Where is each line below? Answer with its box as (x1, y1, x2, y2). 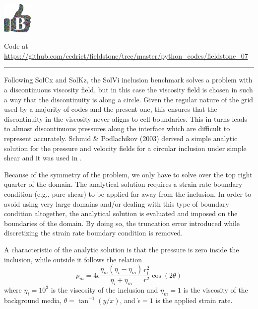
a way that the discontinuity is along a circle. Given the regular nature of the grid (4, 94, 254, 104)
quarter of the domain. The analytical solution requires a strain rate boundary (4, 179, 243, 189)
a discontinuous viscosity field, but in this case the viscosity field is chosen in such (4, 84, 253, 95)
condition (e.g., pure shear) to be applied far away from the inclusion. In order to (4, 189, 252, 199)
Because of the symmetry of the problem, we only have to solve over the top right (4, 169, 253, 179)
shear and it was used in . (4, 153, 82, 163)
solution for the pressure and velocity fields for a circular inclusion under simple (4, 143, 247, 153)
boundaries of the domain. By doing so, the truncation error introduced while (4, 218, 240, 228)
